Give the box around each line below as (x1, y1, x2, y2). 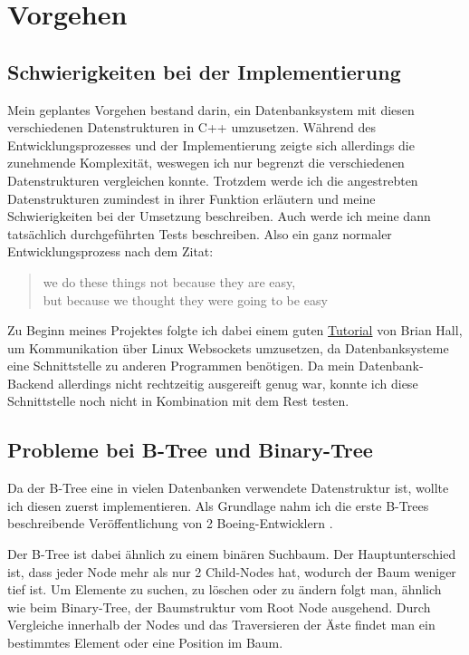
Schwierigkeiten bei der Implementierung (7, 57, 401, 85)
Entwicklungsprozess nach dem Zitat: (7, 242, 214, 261)
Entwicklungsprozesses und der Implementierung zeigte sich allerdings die (7, 135, 415, 154)
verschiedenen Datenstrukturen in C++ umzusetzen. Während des (7, 118, 377, 137)
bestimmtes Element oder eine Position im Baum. (7, 633, 283, 652)
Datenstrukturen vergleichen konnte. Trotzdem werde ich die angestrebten (7, 170, 418, 189)
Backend (7, 373, 54, 392)
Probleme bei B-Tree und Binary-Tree (7, 436, 373, 464)
